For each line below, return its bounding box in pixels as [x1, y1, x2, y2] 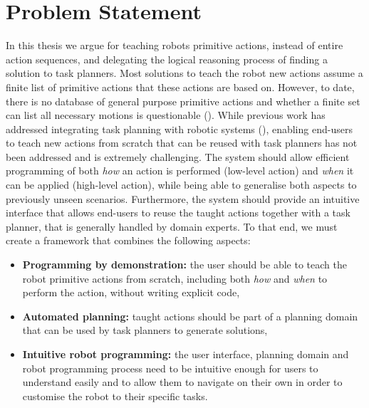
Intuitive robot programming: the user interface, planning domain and [22, 347, 349, 361]
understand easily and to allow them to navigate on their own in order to [22, 375, 343, 389]
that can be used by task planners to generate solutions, [22, 323, 268, 338]
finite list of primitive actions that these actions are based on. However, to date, [6, 79, 355, 94]
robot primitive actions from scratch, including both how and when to [22, 271, 328, 286]
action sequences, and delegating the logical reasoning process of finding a [6, 51, 328, 66]
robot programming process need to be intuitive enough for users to [22, 360, 318, 375]
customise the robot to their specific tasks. [22, 388, 208, 403]
